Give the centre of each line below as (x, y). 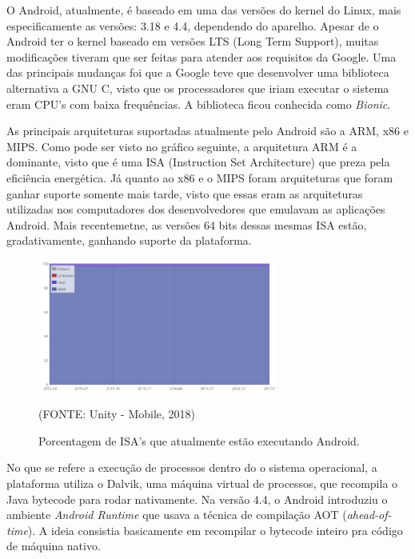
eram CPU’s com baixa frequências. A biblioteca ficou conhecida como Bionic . (199, 104)
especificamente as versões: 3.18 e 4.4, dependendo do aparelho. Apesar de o (193, 25)
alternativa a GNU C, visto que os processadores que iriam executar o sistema (198, 88)
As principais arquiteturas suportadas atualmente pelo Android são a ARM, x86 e (207, 131)
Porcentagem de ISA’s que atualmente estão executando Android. (199, 440)
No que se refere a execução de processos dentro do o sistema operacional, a (192, 467)
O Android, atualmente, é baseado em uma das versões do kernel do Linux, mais (204, 10)
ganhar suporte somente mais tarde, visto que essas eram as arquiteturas (185, 193)
